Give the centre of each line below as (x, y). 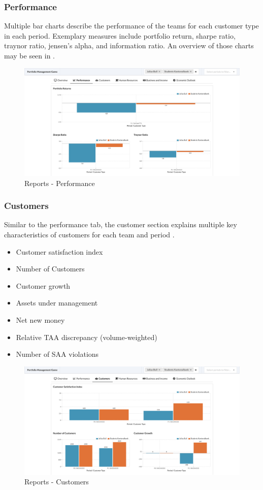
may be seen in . (30, 55)
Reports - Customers (57, 482)
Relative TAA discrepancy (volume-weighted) (87, 337)
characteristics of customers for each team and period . (89, 234)
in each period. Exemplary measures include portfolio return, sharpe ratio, (120, 35)
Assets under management (57, 303)
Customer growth (43, 285)
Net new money (40, 319)
